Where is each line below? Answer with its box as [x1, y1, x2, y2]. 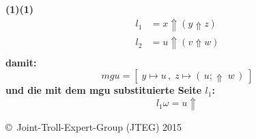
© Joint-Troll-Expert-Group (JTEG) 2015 [5, 119, 182, 134]
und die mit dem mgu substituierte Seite [5, 83, 202, 97]
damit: [5, 55, 37, 69]
